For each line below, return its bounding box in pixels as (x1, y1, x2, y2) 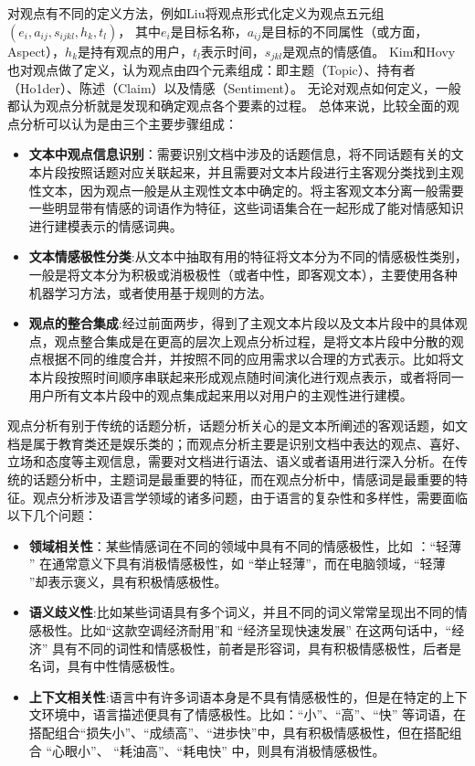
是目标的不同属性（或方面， (261, 21, 428, 40)
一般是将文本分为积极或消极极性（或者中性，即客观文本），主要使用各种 (28, 264, 458, 283)
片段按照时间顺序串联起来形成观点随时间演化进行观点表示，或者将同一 (41, 367, 464, 386)
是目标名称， (170, 21, 248, 40)
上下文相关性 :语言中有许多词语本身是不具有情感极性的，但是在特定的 (28, 686, 442, 706)
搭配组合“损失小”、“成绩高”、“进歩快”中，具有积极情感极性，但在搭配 (28, 723, 449, 742)
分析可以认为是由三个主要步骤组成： (19, 113, 237, 133)
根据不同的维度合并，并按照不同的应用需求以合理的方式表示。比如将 (41, 349, 451, 368)
